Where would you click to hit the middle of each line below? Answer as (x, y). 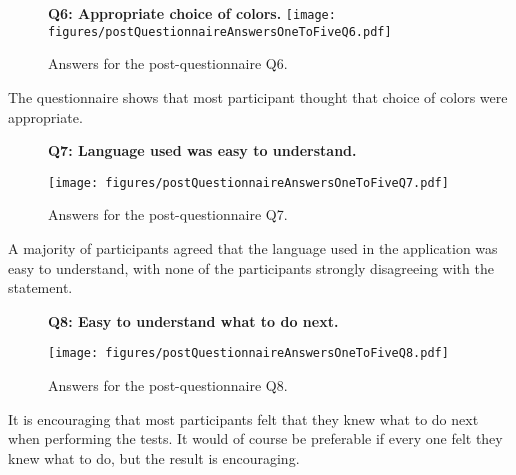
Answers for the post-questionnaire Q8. (168, 384)
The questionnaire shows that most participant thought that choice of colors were (258, 96)
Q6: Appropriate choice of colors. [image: (192, 13)
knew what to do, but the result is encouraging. (154, 457)
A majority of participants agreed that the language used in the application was (253, 247)
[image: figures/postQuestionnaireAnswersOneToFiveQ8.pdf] (248, 353)
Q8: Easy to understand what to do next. (193, 320)
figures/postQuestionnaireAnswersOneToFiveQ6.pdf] (220, 31)
